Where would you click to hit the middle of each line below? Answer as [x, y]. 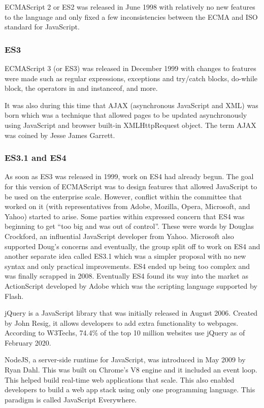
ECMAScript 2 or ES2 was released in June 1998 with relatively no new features [130, 7]
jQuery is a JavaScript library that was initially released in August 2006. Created [131, 313]
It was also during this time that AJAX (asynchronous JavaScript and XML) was [131, 105]
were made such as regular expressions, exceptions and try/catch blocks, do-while [131, 78]
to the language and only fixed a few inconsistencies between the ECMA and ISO [131, 16]
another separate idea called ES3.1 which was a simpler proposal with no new [125, 256]
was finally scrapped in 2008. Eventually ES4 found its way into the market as [126, 276]
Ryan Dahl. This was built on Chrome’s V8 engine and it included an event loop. [131, 370]
